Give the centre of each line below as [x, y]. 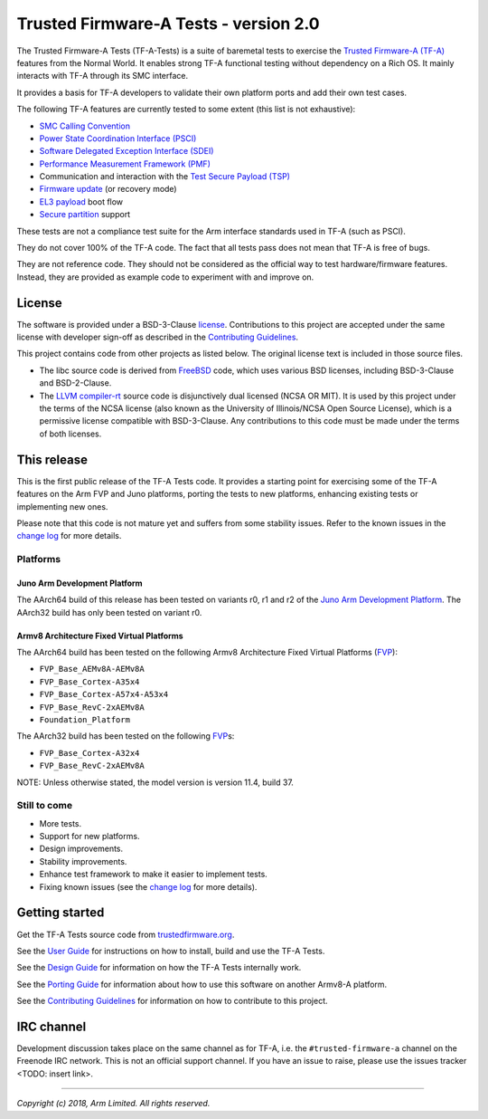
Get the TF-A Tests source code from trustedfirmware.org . [126, 934]
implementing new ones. [62, 506]
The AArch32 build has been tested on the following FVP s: [126, 736]
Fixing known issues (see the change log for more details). [148, 886]
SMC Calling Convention [85, 126]
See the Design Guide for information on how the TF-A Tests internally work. [159, 968]
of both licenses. [70, 434]
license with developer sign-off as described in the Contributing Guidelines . [157, 337]
